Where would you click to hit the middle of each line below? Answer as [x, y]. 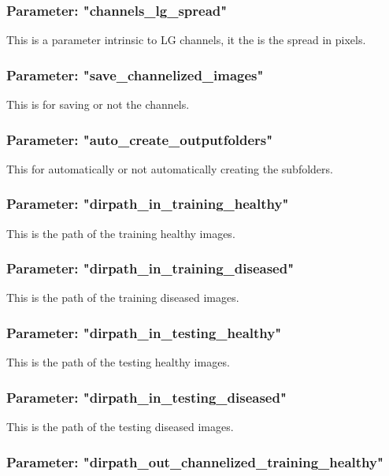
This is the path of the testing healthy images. [118, 362]
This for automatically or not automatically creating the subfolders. [170, 168]
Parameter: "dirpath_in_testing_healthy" [144, 332]
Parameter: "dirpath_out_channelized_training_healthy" [195, 461]
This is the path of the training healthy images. [121, 233]
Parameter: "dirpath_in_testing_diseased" [146, 397]
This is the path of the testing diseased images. [120, 427]
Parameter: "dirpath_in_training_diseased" [150, 268]
